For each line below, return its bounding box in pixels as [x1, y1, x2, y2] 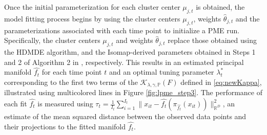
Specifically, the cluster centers [4, 35, 100, 46]
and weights [116, 35, 153, 46]
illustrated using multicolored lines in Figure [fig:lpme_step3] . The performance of [4, 87, 262, 98]
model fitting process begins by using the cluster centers [4, 13, 180, 24]
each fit [4, 98, 27, 109]
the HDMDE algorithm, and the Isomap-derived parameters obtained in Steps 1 [4, 46, 256, 57]
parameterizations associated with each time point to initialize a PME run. [4, 25, 240, 35]
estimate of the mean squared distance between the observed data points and [4, 111, 247, 122]
